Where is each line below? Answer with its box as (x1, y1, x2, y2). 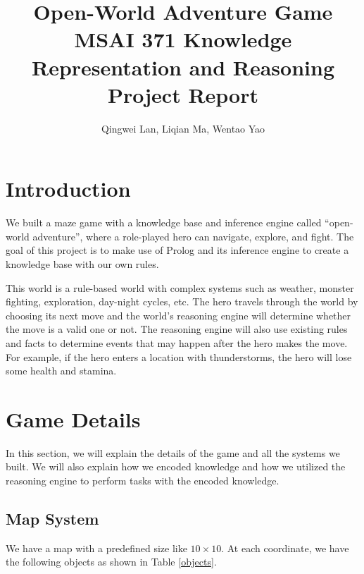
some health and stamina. (6, 363, 117, 378)
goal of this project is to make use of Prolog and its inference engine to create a (6, 243, 349, 257)
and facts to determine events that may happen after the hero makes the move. (6, 335, 348, 350)
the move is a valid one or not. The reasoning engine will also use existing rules (6, 322, 348, 336)
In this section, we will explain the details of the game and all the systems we (6, 445, 340, 460)
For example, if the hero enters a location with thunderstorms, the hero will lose (6, 349, 352, 364)
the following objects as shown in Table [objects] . (6, 554, 217, 569)
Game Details (6, 404, 141, 433)
